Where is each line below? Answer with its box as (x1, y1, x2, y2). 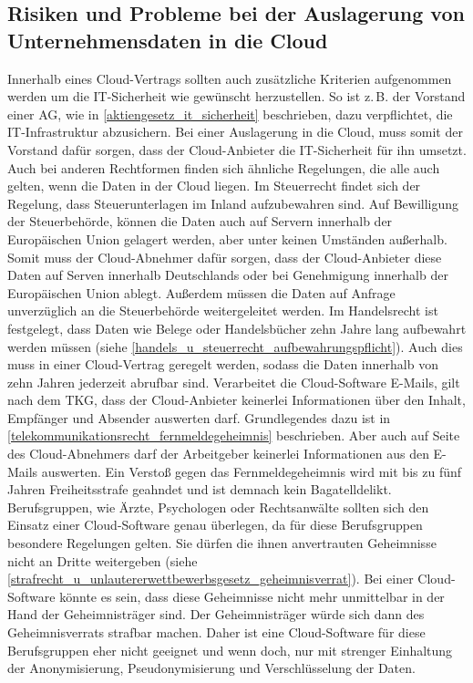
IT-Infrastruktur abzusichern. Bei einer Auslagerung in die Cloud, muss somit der (7, 122, 463, 141)
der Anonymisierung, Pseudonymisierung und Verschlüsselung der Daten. (7, 658, 416, 678)
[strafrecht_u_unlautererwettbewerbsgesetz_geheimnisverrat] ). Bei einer (7, 569, 414, 588)
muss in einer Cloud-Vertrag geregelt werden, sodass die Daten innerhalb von (7, 355, 438, 374)
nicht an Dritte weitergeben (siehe (7, 551, 198, 570)
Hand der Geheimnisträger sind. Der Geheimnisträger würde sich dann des (7, 605, 425, 624)
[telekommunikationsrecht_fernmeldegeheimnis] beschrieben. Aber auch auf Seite (7, 426, 460, 445)
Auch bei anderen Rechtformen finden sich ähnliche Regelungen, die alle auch (7, 158, 440, 177)
